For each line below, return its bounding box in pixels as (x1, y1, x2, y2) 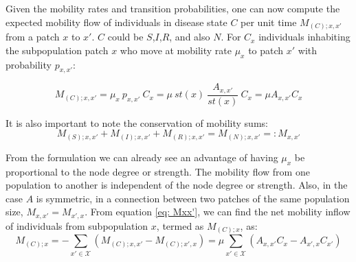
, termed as (156, 218, 204, 233)
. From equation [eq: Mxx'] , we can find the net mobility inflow (85, 204, 351, 219)
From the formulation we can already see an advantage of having (5, 150, 278, 164)
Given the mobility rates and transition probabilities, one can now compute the (5, 1, 340, 15)
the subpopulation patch (5, 43, 109, 57)
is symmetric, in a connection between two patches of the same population (36, 191, 350, 205)
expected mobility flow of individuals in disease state (5, 14, 227, 29)
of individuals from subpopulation (5, 218, 148, 233)
